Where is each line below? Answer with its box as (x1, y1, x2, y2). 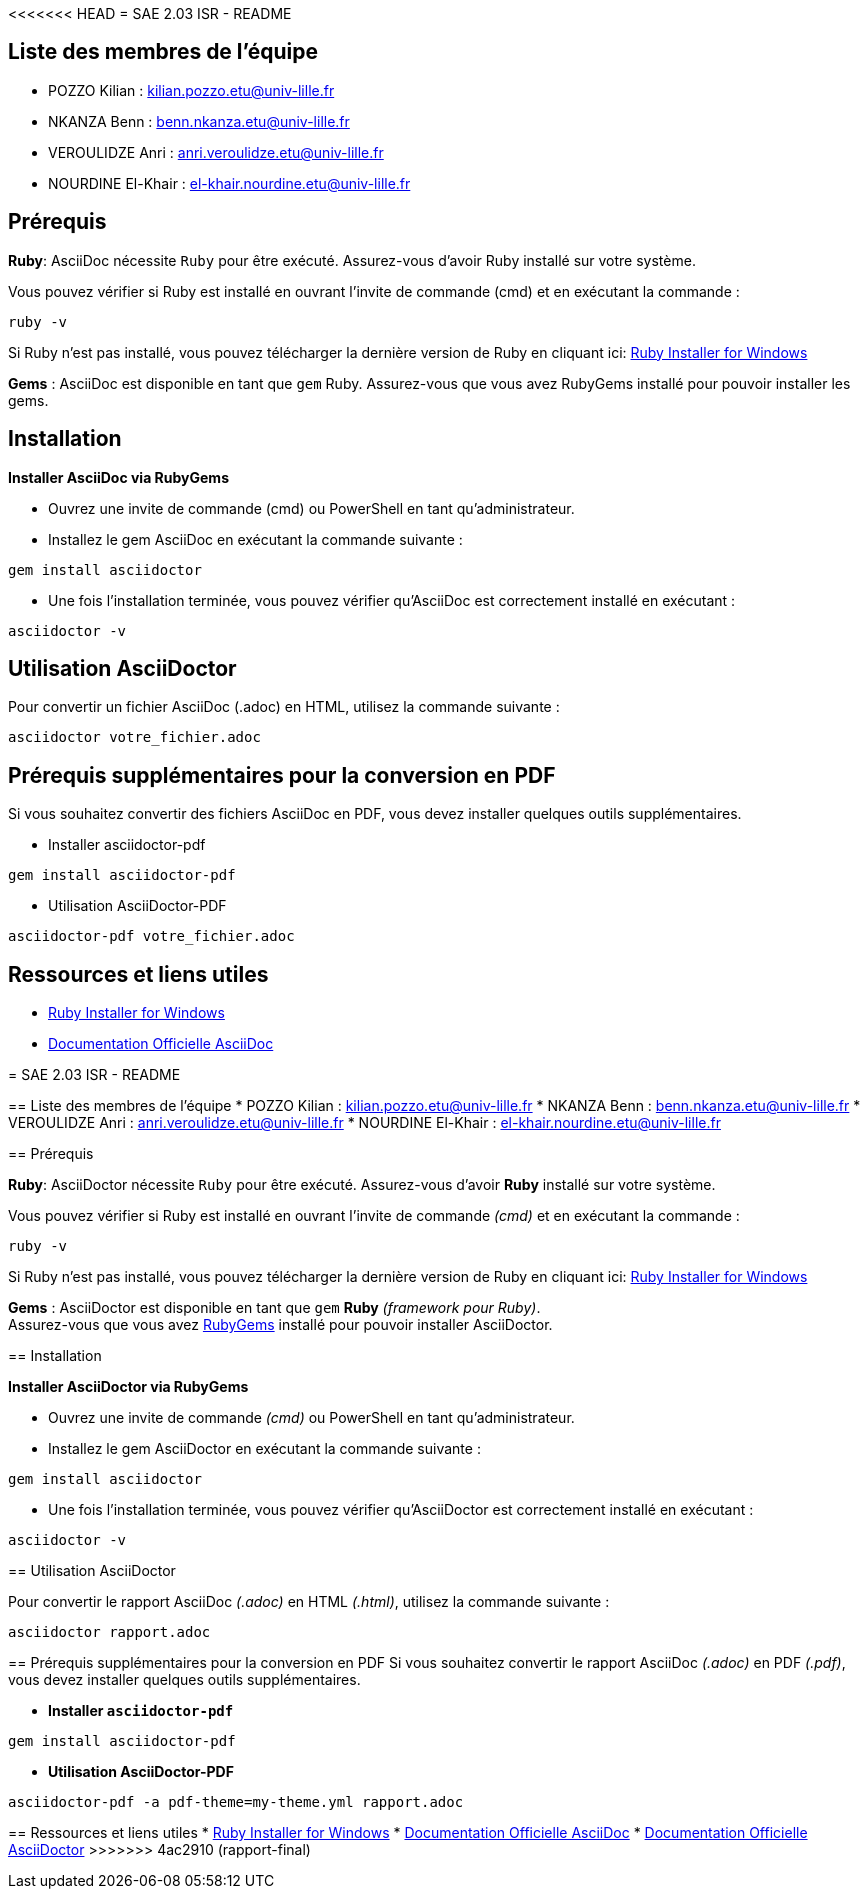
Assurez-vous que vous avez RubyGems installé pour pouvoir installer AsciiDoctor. (8, 1316, 553, 1334)
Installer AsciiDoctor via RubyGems (8, 1378, 249, 1396)
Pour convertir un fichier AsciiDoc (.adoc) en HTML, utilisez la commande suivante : (8, 698, 560, 716)
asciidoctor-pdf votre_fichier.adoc (8, 928, 295, 945)
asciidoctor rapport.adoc (8, 1624, 211, 1641)
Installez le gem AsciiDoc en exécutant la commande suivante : (48, 530, 463, 548)
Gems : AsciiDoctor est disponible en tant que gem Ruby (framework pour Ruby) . (8, 1299, 541, 1317)
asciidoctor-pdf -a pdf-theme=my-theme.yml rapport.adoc (8, 1794, 464, 1811)
